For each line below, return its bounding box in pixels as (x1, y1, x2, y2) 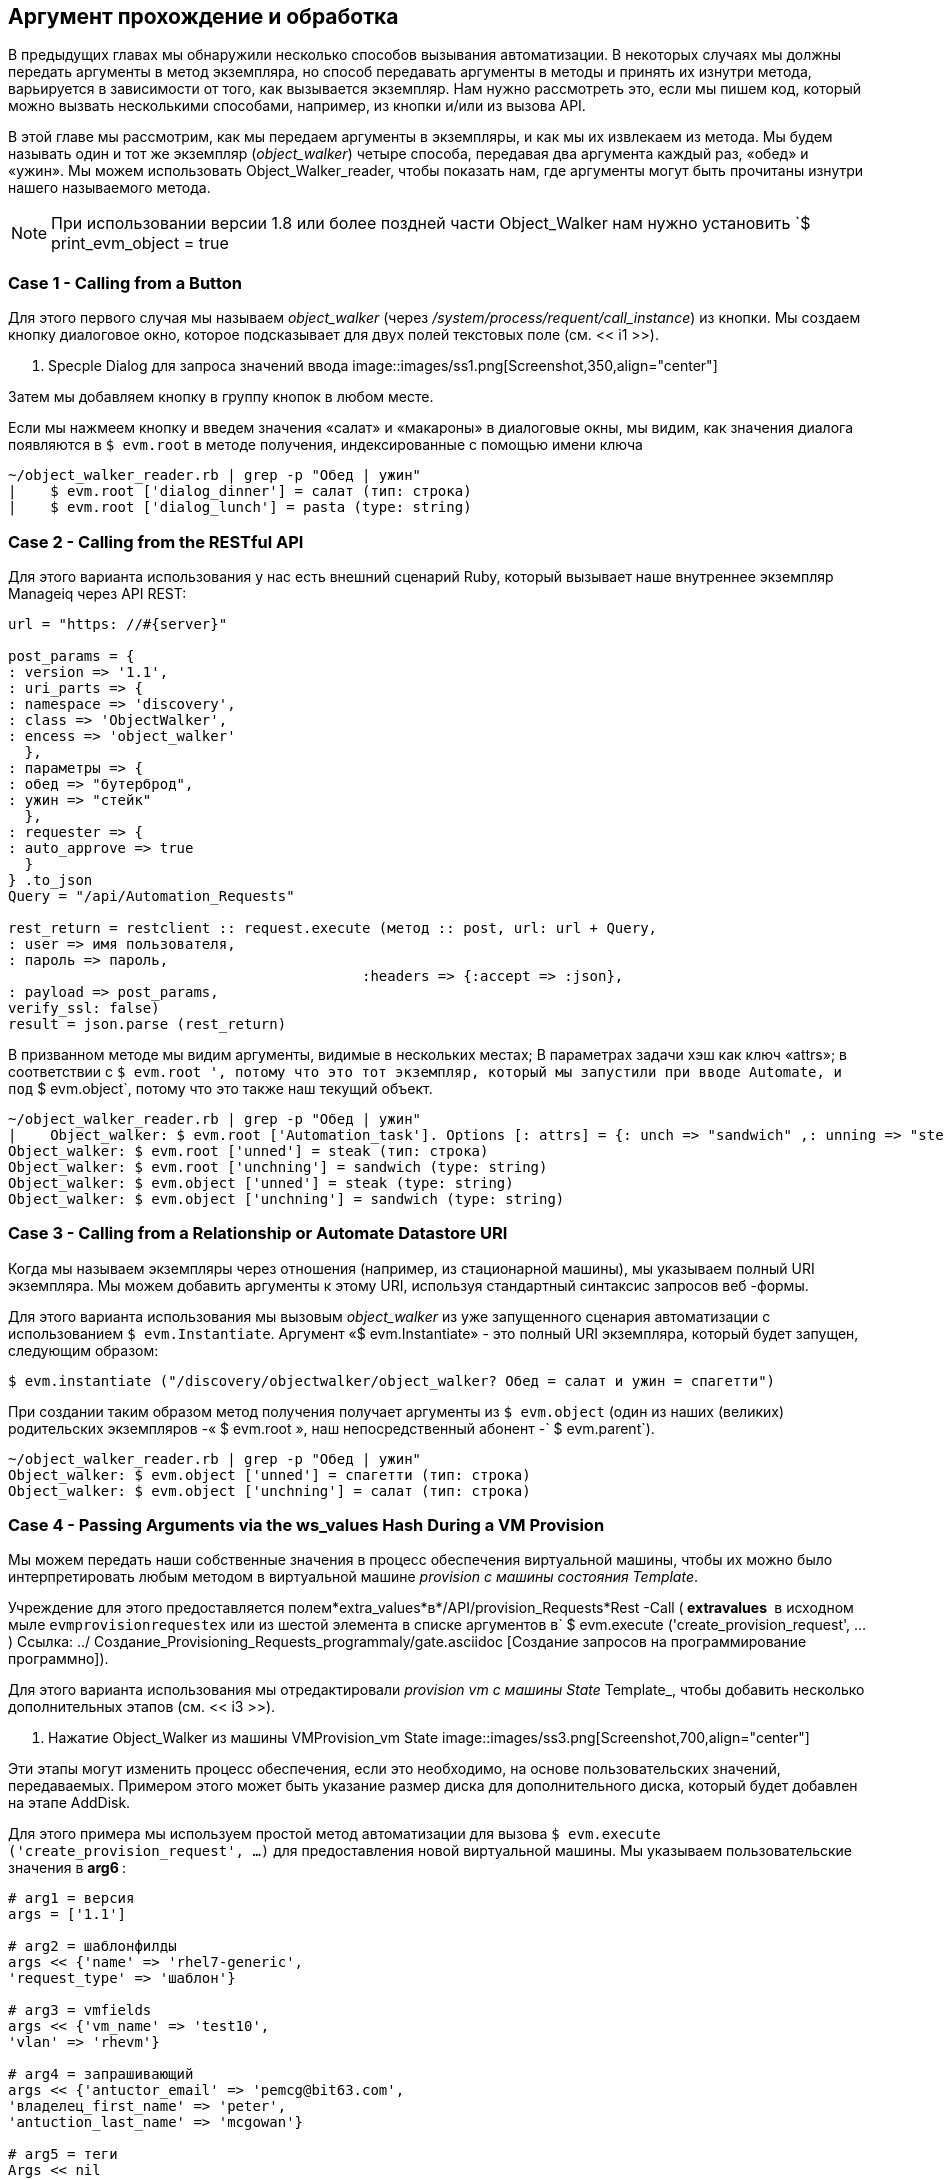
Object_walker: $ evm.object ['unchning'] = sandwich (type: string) (8, 1190, 565, 1207)
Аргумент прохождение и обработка (8, 4, 399, 29)
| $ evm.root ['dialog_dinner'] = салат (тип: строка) (8, 483, 472, 500)
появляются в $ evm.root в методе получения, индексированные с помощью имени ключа (8, 436, 643, 454)
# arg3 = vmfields (8, 2002, 152, 2019)
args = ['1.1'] (8, 1906, 127, 1923)
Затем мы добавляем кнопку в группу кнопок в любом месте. (8, 388, 434, 406)
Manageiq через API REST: (8, 584, 187, 602)
